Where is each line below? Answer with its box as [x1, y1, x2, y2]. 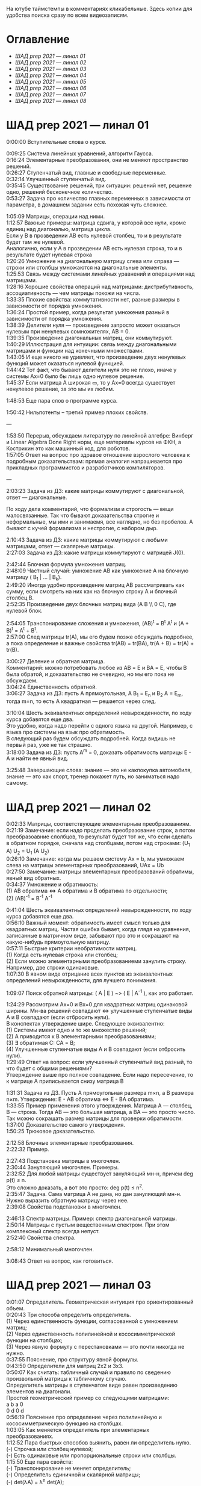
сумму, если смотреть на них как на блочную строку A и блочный [6, 587, 178, 595]
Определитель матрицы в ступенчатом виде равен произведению [6, 1381, 178, 1388]
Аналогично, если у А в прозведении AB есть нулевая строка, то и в [6, 244, 182, 252]
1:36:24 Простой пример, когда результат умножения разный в [6, 308, 170, 315]
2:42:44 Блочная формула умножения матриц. [6, 560, 126, 568]
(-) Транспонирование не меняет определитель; [6, 1464, 131, 1472]
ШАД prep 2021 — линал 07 [14, 90, 86, 98]
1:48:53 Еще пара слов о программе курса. [6, 397, 118, 404]
